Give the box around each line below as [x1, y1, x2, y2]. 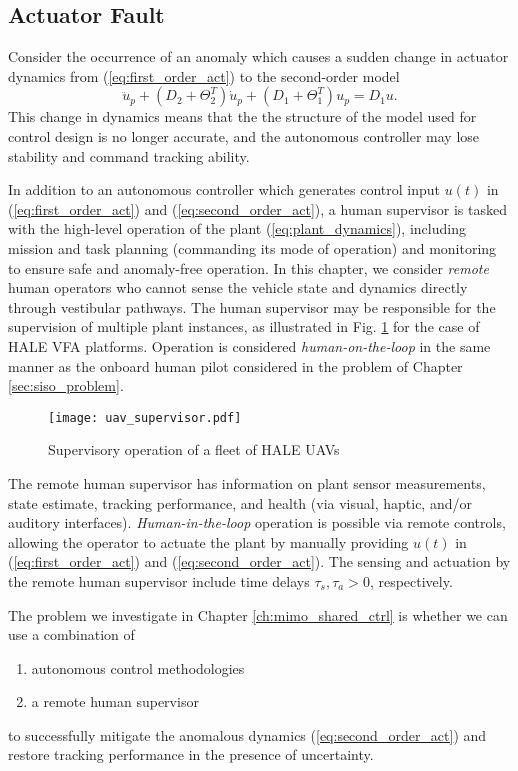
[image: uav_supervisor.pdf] [48, 410, 242, 425]
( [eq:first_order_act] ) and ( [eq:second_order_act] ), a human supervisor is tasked [8, 198, 507, 219]
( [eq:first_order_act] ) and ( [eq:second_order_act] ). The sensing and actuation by [8, 551, 511, 572]
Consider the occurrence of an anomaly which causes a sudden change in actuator [8, 46, 509, 67]
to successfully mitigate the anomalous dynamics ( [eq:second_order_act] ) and [8, 724, 487, 745]
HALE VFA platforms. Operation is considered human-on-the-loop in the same [8, 335, 491, 356]
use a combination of [8, 624, 135, 645]
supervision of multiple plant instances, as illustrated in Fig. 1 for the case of [8, 316, 480, 337]
